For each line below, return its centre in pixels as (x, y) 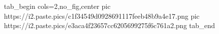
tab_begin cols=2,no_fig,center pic (57, 6)
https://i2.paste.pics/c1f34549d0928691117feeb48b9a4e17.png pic (102, 16)
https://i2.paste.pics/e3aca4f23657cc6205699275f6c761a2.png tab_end (109, 25)
